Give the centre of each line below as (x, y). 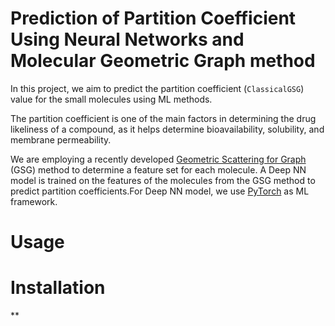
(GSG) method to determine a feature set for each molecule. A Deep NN (158, 169)
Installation (58, 288)
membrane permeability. (61, 139)
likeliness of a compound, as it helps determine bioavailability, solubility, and (167, 129)
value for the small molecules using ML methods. (111, 99)
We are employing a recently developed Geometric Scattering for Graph (158, 159)
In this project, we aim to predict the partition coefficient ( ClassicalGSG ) (157, 88)
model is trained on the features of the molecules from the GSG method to (163, 180)
